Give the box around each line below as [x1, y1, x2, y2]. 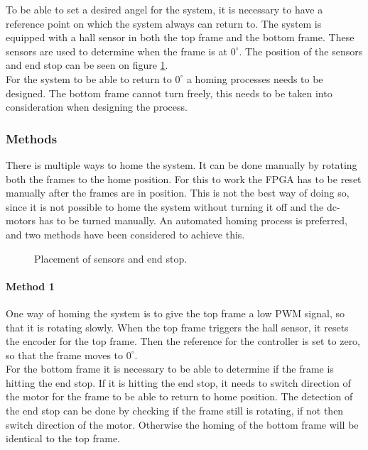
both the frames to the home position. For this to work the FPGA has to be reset [6, 171, 362, 186]
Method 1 [6, 278, 55, 293]
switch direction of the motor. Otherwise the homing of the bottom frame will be [6, 417, 359, 432]
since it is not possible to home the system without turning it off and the [6, 199, 324, 214]
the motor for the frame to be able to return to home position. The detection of [6, 389, 353, 404]
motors [6, 213, 36, 228]
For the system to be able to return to [6, 71, 172, 86]
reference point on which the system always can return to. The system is [6, 16, 322, 31]
